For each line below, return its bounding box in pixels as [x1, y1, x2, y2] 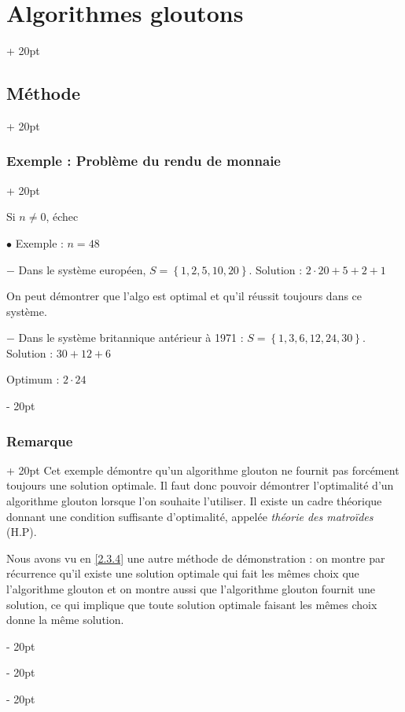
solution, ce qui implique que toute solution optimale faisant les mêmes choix [6, 596, 377, 612]
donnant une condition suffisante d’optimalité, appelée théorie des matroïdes [6, 508, 374, 524]
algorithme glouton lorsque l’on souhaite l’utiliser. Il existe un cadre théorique [6, 493, 382, 509]
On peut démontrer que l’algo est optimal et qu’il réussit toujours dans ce [6, 288, 363, 304]
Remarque [6, 431, 73, 450]
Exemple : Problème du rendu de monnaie [6, 151, 281, 171]
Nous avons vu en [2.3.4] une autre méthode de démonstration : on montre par [6, 549, 385, 566]
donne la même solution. [6, 611, 124, 628]
